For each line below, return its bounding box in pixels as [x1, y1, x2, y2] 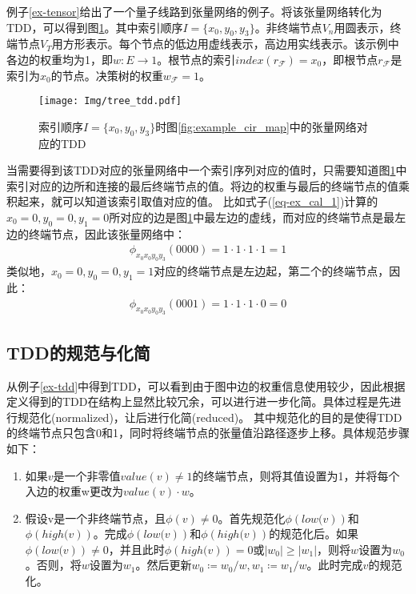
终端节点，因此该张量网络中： [28, 225, 186, 242]
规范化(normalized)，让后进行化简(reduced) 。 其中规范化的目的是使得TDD [17, 408, 402, 425]
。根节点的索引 [157, 50, 236, 67]
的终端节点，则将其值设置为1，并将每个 [192, 467, 400, 484]
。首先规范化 [218, 509, 286, 526]
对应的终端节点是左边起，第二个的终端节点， [154, 263, 390, 279]
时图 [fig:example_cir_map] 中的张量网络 [155, 118, 357, 134]
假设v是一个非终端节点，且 [25, 509, 166, 526]
